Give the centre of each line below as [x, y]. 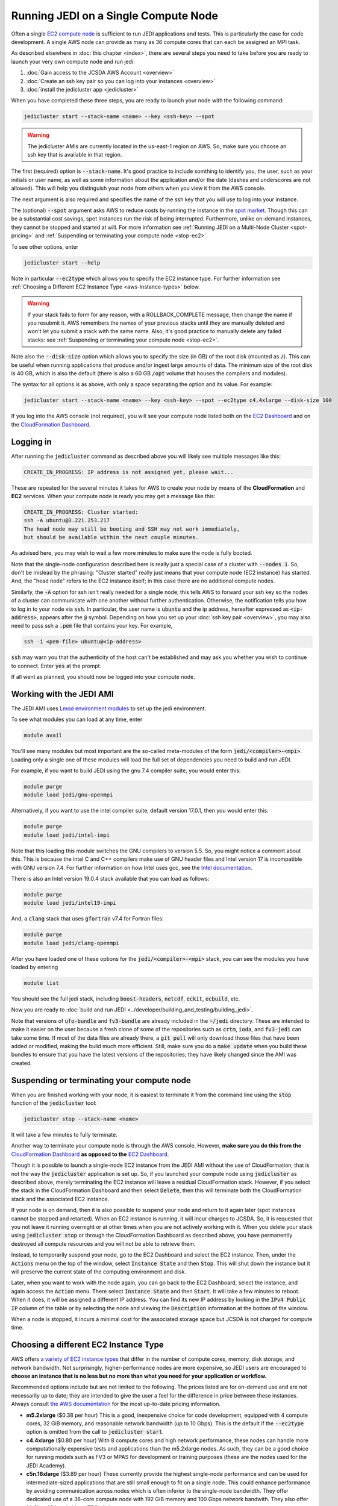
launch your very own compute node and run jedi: [73, 61]
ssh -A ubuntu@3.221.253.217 [67, 520]
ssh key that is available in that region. [75, 155]
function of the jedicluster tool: [54, 1103]
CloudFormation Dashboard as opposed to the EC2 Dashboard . [90, 1154]
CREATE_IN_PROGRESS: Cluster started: [81, 512]
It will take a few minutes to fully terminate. [64, 1135]
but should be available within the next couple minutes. [111, 537]
